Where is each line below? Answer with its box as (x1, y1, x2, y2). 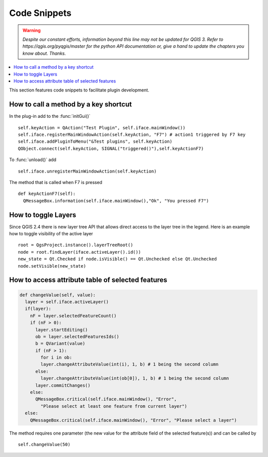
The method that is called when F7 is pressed (9, 179, 103, 185)
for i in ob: (40, 355, 72, 361)
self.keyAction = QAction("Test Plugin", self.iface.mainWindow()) (18, 125, 186, 130)
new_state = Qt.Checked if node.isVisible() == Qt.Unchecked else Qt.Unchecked (18, 256, 217, 262)
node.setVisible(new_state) (18, 263, 86, 269)
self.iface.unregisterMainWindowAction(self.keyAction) (18, 168, 157, 174)
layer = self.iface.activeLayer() (25, 299, 109, 304)
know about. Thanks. (22, 50, 67, 56)
